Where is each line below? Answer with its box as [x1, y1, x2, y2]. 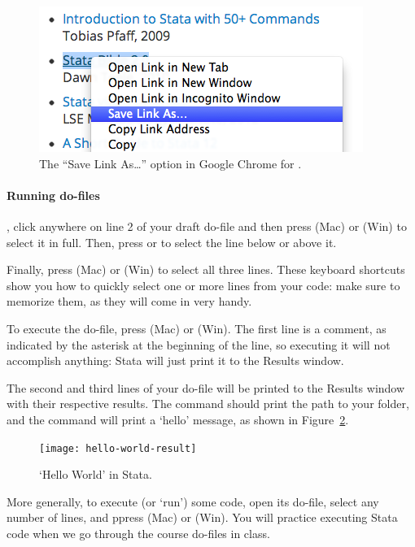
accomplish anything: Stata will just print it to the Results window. [7, 352, 344, 369]
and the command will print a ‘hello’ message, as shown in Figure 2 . [7, 410, 349, 428]
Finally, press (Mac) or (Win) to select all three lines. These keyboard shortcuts [7, 261, 405, 278]
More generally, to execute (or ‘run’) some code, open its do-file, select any [7, 493, 379, 510]
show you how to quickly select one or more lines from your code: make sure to [7, 276, 400, 293]
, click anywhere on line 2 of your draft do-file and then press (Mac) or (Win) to [7, 217, 407, 234]
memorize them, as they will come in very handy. [7, 293, 252, 310]
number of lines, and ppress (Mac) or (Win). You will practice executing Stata [7, 509, 398, 526]
